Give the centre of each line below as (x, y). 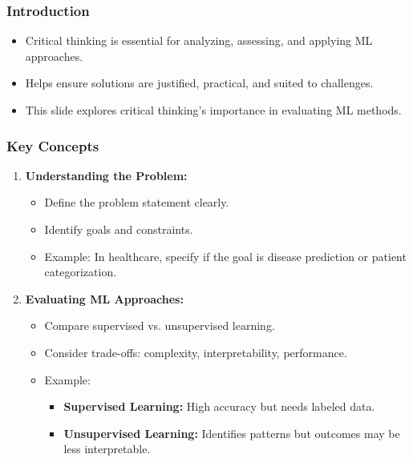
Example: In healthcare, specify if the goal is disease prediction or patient (225, 256)
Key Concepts (53, 145)
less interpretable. (107, 449)
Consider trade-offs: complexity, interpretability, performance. (196, 352)
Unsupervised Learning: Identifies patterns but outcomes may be (232, 433)
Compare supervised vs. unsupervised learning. (160, 325)
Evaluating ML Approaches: (104, 298)
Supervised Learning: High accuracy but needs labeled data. (219, 406)
